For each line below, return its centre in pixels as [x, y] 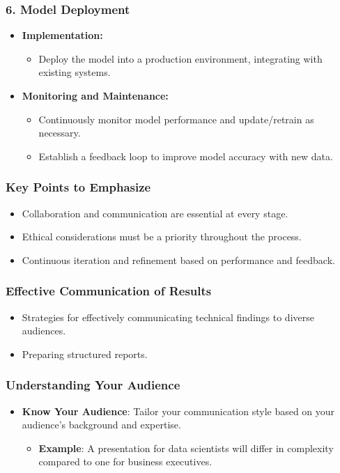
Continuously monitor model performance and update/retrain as [176, 119]
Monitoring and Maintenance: [95, 95]
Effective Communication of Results [109, 291]
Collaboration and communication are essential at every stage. [155, 213]
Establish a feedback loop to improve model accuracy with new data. [186, 156]
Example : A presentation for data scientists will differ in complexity [186, 448]
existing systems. [75, 72]
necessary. [60, 133]
